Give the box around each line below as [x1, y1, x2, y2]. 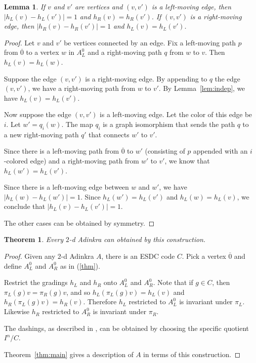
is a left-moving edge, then [151, 1, 231, 11]
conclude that [4, 201, 45, 211]
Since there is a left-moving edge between [4, 182, 129, 192]
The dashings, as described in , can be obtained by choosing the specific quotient [4, 323, 249, 333]
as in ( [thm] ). [60, 260, 100, 271]
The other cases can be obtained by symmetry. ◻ [4, 217, 155, 228]
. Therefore [83, 296, 117, 307]
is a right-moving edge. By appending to [85, 73, 208, 83]
